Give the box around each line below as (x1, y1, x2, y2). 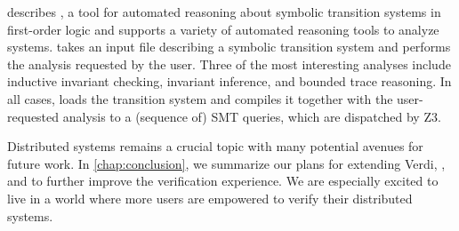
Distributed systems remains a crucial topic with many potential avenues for (7, 137, 423, 155)
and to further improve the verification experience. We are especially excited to (7, 171, 439, 190)
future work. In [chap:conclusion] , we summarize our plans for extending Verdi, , (7, 154, 446, 172)
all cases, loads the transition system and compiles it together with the (7, 89, 393, 108)
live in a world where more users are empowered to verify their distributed (7, 188, 413, 207)
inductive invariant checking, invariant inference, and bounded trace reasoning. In (7, 72, 452, 91)
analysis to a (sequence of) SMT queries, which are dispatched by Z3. (62, 107, 441, 125)
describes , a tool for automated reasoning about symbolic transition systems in (7, 3, 441, 20)
